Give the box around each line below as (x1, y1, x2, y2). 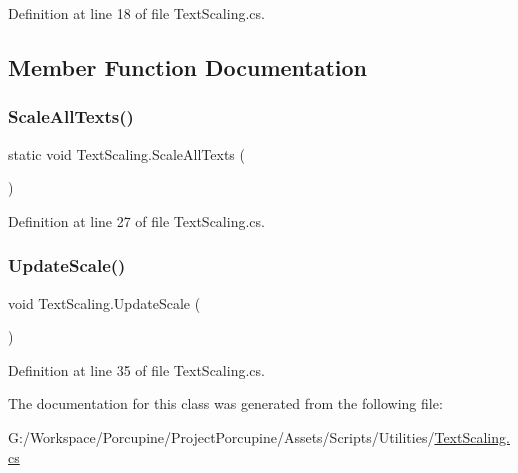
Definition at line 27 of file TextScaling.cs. (8, 210, 265, 231)
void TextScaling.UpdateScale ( (8, 292, 201, 313)
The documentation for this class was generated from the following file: (8, 393, 443, 414)
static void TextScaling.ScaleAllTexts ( (8, 143, 245, 164)
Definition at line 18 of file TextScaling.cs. (8, 3, 265, 23)
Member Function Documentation (8, 51, 368, 82)
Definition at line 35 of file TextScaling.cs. (8, 359, 265, 380)
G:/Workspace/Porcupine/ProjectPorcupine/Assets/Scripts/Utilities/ (8, 426, 435, 447)
